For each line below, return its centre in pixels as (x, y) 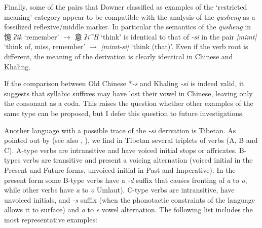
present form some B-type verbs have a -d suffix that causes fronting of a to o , (126, 180)
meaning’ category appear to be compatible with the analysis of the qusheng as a (130, 16)
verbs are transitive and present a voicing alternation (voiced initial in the (138, 160)
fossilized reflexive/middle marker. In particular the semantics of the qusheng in (128, 27)
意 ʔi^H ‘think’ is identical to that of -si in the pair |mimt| (166, 36)
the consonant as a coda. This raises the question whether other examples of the (129, 103)
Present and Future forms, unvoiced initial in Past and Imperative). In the (120, 169)
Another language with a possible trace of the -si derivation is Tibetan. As (120, 130)
